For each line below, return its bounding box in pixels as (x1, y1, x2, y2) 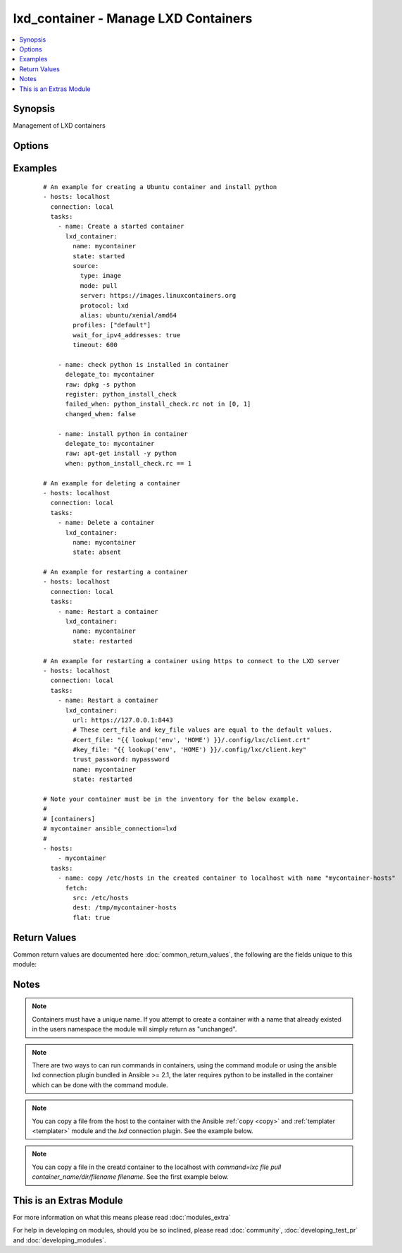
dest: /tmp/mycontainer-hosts (73, 904, 177, 912)
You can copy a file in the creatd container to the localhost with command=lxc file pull (32, 1163, 282, 1171)
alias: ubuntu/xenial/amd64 (80, 311, 177, 319)
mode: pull (80, 282, 118, 289)
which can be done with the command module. (32, 1080, 168, 1089)
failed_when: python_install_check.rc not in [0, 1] (65, 400, 251, 408)
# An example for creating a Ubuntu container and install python (43, 183, 277, 190)
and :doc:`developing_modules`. (13, 1235, 106, 1245)
